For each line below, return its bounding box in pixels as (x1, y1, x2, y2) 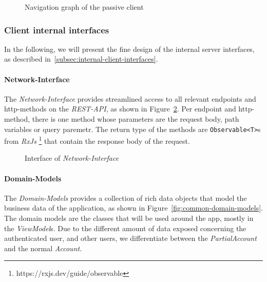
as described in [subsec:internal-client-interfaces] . (4, 53, 158, 64)
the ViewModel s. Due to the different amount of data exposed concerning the (4, 222, 246, 233)
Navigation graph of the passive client (25, 2, 144, 12)
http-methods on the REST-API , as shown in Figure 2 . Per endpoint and (4, 103, 236, 114)
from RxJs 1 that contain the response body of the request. (4, 134, 190, 146)
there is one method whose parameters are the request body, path (32, 113, 239, 124)
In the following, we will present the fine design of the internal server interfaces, (4, 43, 255, 54)
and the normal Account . (4, 242, 82, 253)
